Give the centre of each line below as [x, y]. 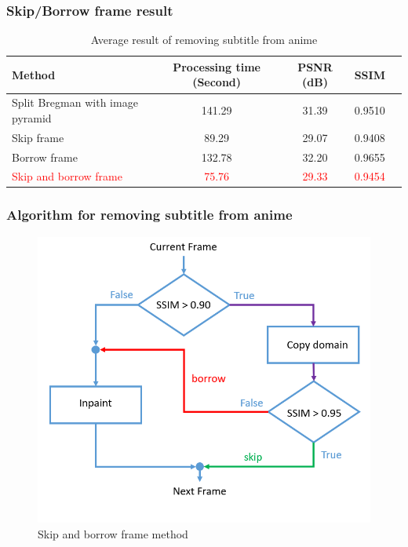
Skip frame [38, 137]
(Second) [217, 82]
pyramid [32, 117]
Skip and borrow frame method [113, 533]
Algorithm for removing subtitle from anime [149, 215]
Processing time [217, 66]
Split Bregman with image [75, 102]
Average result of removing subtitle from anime [204, 40]
